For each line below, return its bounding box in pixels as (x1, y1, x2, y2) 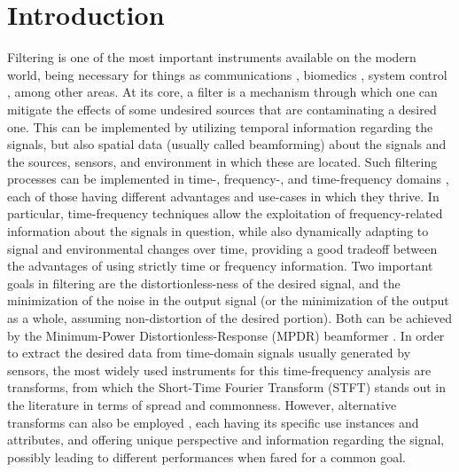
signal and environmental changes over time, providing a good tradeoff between (7, 239, 438, 257)
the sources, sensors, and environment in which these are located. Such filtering (7, 152, 438, 170)
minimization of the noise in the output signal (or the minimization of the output (7, 291, 449, 310)
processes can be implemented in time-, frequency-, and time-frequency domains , (7, 169, 449, 188)
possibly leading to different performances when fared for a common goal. (7, 447, 406, 466)
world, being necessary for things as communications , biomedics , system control (7, 65, 447, 83)
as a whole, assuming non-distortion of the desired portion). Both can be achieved (7, 309, 452, 327)
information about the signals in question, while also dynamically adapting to (7, 222, 429, 240)
